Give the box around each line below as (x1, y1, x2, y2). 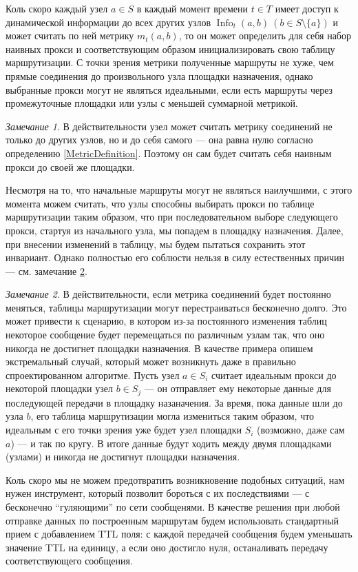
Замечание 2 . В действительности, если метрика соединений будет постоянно (6, 287, 331, 301)
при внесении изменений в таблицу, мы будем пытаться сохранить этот (6, 236, 306, 251)
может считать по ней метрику (6, 28, 134, 43)
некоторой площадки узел (6, 381, 113, 396)
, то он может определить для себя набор (178, 28, 351, 43)
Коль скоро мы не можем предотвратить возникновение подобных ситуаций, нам (6, 472, 345, 487)
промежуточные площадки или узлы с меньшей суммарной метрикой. (6, 96, 298, 110)
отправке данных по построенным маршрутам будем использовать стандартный (6, 513, 339, 527)
